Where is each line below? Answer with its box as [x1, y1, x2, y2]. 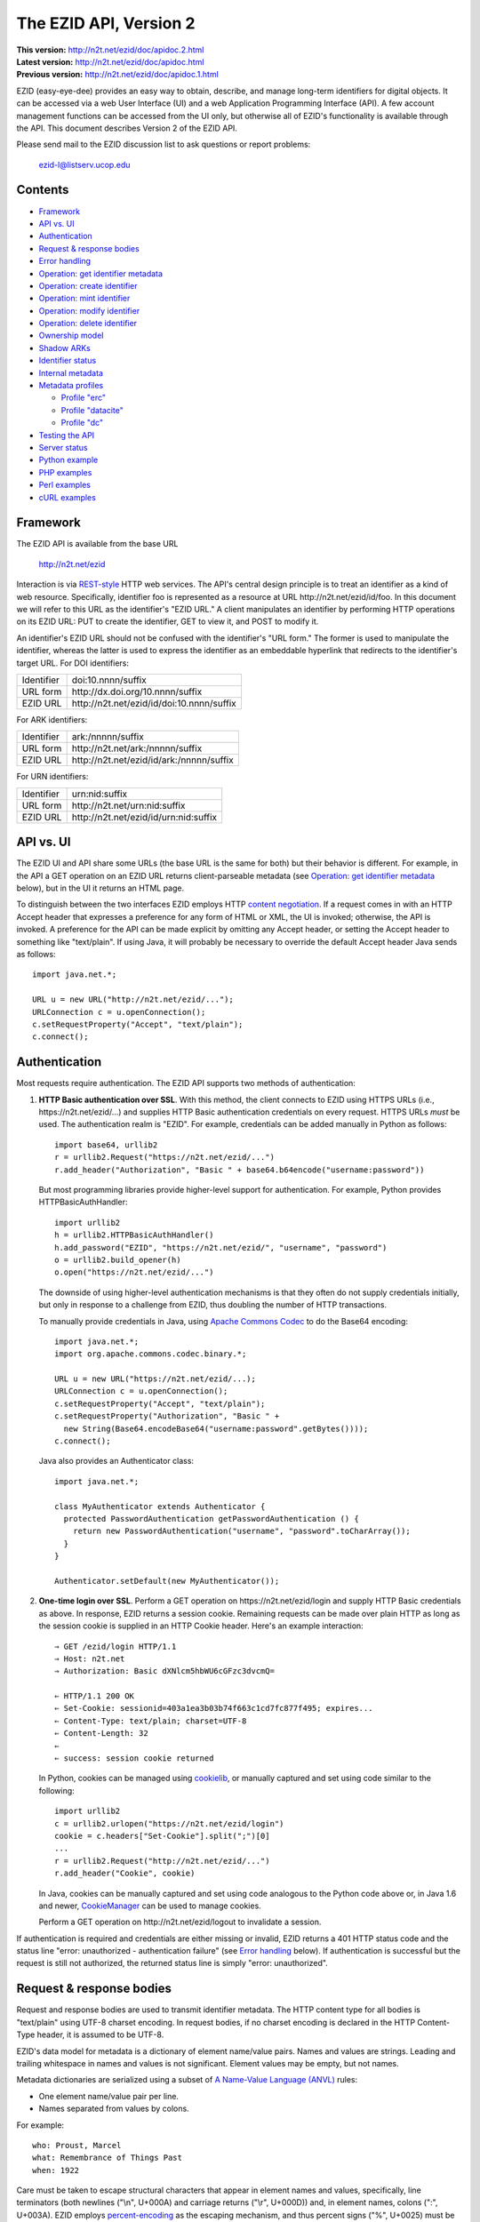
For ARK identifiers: [16, 714, 88, 724]
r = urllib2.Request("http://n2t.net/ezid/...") [54, 1856, 270, 1866]
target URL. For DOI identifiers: [16, 658, 129, 668]
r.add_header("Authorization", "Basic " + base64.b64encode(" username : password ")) [54, 1164, 425, 1175]
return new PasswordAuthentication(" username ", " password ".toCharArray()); [72, 1526, 411, 1537]
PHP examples [38, 467, 92, 477]
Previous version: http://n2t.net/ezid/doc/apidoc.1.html [16, 69, 220, 80]
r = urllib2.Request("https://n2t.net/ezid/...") [54, 1152, 276, 1163]
